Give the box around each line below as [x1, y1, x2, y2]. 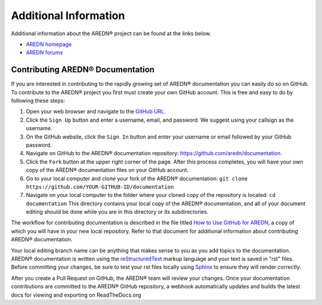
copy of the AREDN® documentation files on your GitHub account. [26, 167, 189, 174]
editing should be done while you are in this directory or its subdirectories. [26, 208, 209, 215]
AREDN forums [26, 49, 63, 56]
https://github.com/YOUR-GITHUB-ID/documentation [26, 183, 174, 190]
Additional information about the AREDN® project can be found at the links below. [11, 30, 211, 37]
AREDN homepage [26, 41, 72, 48]
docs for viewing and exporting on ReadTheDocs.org [11, 291, 141, 298]
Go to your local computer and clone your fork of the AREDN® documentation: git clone [26, 175, 248, 182]
